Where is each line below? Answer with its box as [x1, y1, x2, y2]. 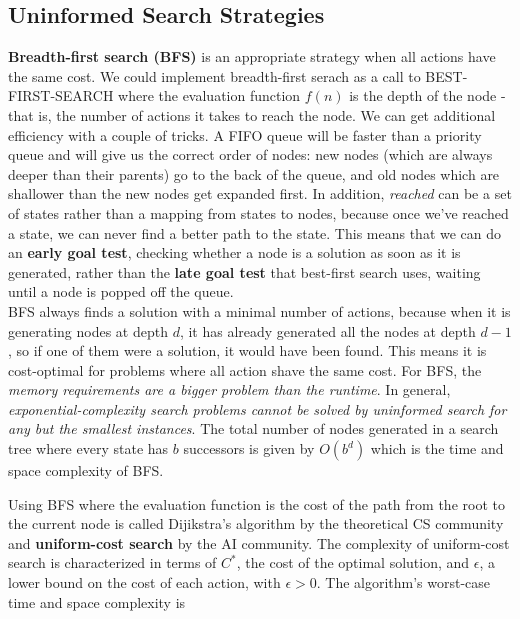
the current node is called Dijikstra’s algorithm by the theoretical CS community [8, 513, 504, 534]
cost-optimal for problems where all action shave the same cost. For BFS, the [8, 359, 482, 380]
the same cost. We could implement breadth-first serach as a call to [8, 65, 421, 86]
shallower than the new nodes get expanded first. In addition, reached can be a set [8, 183, 512, 204]
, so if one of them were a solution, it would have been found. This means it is [8, 340, 487, 361]
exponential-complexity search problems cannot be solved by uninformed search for [8, 398, 507, 419]
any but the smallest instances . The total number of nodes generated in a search [8, 418, 499, 439]
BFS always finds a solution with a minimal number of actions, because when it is [8, 300, 511, 321]
